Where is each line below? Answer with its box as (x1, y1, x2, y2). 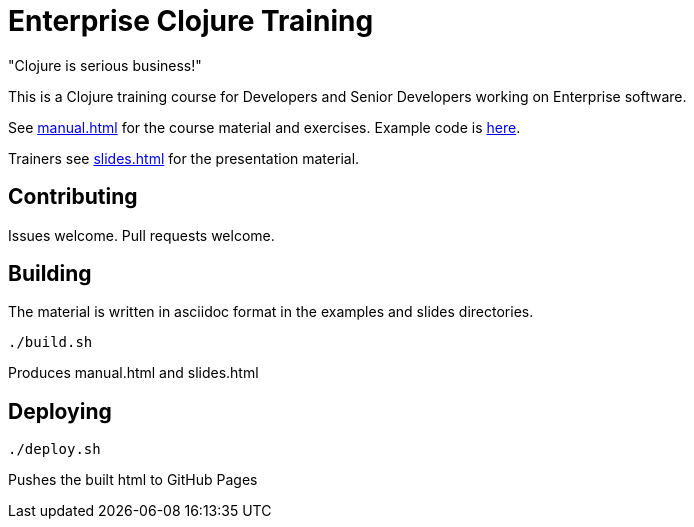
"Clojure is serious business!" (8, 56, 202, 74)
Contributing (8, 184, 138, 210)
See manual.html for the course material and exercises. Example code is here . (8, 118, 521, 136)
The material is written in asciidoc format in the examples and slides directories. (8, 303, 534, 321)
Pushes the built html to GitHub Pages (8, 471, 258, 489)
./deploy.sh (8, 441, 101, 458)
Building (8, 261, 92, 287)
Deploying (8, 398, 112, 424)
